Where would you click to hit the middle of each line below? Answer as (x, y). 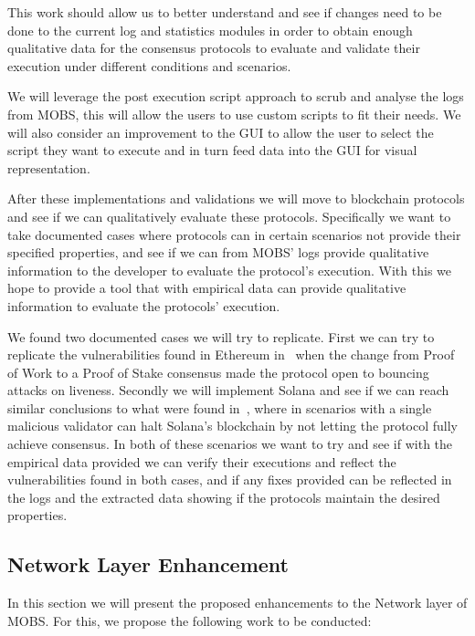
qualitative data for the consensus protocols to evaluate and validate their (214, 48)
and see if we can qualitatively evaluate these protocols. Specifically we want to (229, 216)
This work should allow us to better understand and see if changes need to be (225, 12)
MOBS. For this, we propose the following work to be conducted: (190, 620)
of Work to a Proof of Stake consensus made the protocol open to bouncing (218, 372)
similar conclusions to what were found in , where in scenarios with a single (220, 407)
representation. (49, 167)
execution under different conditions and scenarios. (149, 65)
